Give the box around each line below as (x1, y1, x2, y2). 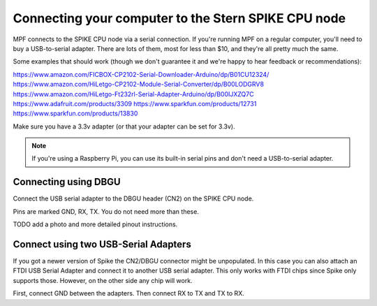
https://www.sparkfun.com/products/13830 (13, 109, 138, 118)
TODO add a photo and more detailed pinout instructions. (13, 220, 178, 228)
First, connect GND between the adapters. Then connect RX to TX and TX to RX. (13, 289, 244, 298)
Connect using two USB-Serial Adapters (13, 238, 191, 250)
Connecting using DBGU (13, 176, 121, 188)
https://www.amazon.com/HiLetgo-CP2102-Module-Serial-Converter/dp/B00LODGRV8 (13, 80, 265, 89)
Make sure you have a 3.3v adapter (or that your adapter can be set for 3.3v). (13, 122, 235, 131)
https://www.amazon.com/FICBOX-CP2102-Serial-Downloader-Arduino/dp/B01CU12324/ (13, 70, 269, 78)
